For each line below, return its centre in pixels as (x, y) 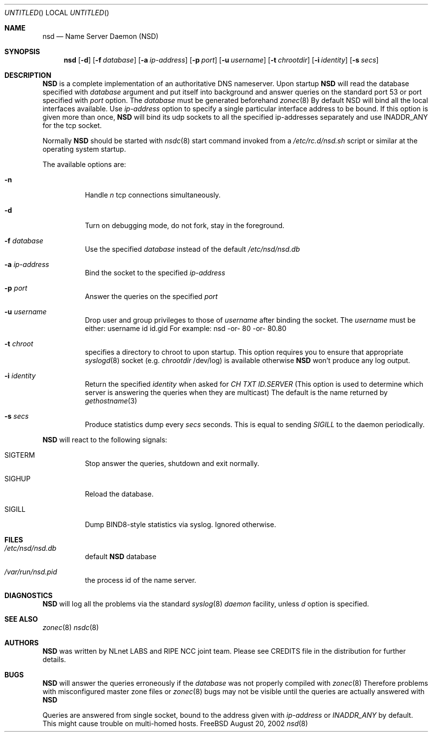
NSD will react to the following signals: (105, 440)
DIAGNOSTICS (29, 595)
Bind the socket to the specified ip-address (155, 273)
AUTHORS (22, 643)
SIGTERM (20, 455)
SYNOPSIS (22, 51)
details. (54, 659)
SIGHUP (17, 479)
